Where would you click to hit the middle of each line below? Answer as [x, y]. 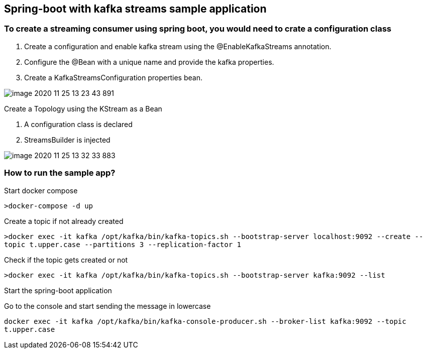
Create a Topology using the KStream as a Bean [83, 108]
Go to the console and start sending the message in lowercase [108, 306]
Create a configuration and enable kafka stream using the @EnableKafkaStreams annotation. [178, 46]
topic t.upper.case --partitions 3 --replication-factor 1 [123, 244]
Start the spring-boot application [58, 290]
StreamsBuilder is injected [67, 140]
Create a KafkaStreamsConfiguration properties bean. [113, 77]
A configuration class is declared [78, 124]
